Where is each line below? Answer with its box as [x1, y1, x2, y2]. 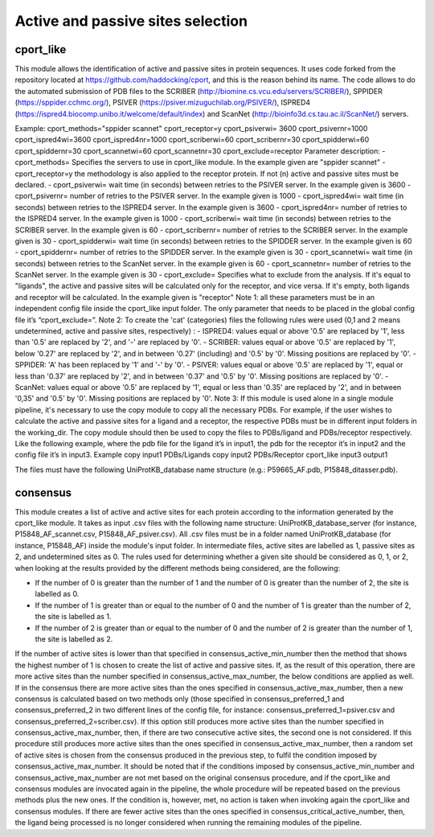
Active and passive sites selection [14, 12, 248, 30]
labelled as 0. [35, 589, 80, 599]
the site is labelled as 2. [35, 634, 113, 643]
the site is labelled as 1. [35, 612, 112, 622]
